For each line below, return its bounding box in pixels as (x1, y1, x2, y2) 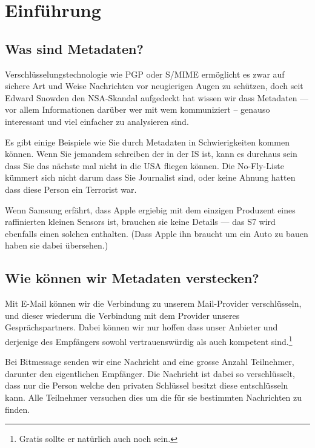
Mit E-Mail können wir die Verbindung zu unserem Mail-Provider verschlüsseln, (5, 297, 302, 310)
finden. (5, 403, 30, 415)
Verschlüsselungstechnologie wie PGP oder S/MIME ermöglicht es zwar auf (5, 67, 285, 80)
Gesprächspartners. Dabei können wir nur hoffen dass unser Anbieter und (5, 321, 278, 333)
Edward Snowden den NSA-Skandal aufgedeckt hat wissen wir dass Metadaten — (5, 91, 309, 104)
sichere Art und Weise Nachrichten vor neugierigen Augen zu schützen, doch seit (5, 79, 303, 92)
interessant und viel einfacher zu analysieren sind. (5, 115, 189, 127)
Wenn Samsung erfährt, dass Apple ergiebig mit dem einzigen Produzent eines (5, 203, 296, 216)
